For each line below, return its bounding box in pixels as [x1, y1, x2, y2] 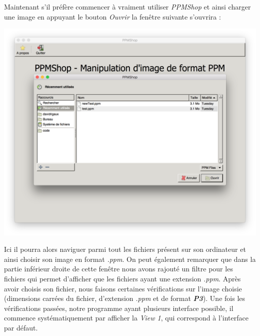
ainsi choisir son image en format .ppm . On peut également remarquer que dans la [4, 253, 256, 264]
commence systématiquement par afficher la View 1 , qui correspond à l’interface [4, 312, 248, 323]
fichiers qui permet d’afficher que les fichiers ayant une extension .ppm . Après [4, 273, 241, 284]
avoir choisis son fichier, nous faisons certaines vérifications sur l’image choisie [4, 283, 242, 293]
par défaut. [4, 322, 38, 332]
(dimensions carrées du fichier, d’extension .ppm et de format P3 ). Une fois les [4, 293, 245, 303]
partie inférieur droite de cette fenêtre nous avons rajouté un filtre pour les [4, 263, 233, 274]
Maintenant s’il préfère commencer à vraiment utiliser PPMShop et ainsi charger [4, 2, 251, 12]
